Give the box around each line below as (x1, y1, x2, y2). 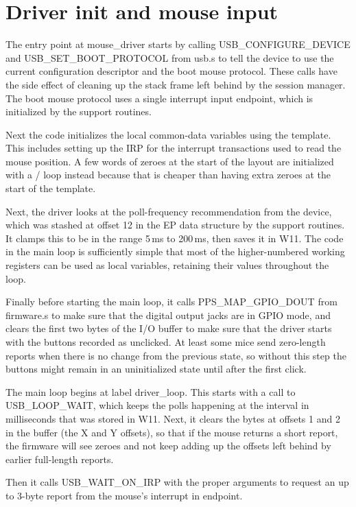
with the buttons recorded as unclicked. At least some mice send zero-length (5, 335, 326, 349)
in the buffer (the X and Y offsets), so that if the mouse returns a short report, (5, 425, 338, 439)
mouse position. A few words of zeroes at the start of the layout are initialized (5, 154, 334, 168)
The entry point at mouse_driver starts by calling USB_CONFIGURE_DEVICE (5, 37, 351, 51)
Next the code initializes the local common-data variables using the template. (5, 127, 331, 141)
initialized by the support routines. (5, 104, 152, 119)
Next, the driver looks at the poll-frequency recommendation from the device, (5, 204, 332, 218)
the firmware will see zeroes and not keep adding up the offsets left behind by (5, 438, 331, 453)
